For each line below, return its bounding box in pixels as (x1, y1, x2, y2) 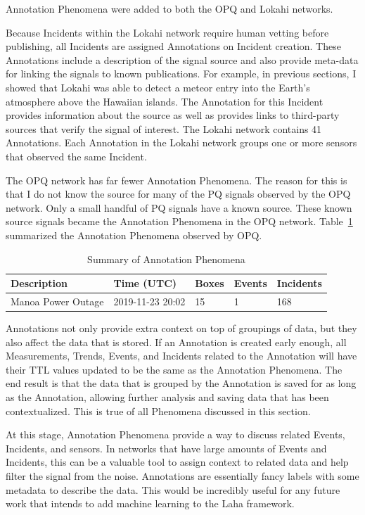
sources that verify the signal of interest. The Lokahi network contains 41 (6, 121, 322, 136)
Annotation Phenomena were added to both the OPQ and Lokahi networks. (6, 1, 333, 15)
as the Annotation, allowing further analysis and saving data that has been (6, 390, 329, 404)
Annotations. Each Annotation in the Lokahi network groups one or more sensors (6, 135, 357, 150)
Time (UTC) (113, 276, 177, 291)
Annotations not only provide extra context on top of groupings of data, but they (6, 321, 357, 336)
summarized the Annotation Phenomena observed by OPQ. (6, 227, 262, 242)
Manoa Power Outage (11, 293, 104, 308)
